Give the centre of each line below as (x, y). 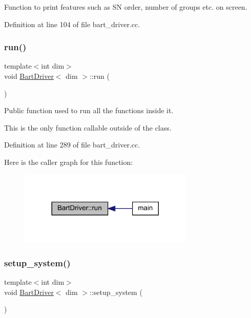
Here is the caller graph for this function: (69, 162)
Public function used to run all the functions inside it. (89, 110)
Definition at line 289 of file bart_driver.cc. (72, 145)
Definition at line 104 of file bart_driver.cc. (72, 24)
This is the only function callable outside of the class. (88, 127)
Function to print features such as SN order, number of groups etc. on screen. (126, 7)
